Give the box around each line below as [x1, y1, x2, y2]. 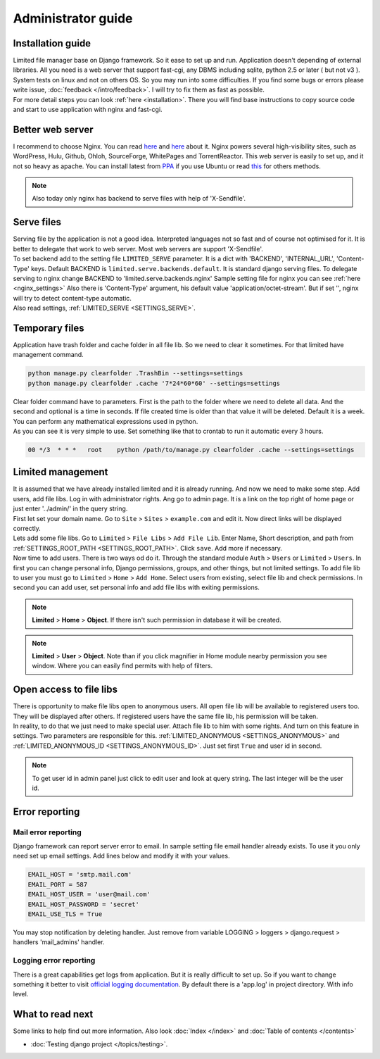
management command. [13, 351, 84, 359]
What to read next [13, 1008, 94, 1020]
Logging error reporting [13, 955, 96, 965]
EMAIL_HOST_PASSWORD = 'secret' [27, 900, 140, 908]
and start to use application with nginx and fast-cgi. [13, 106, 163, 114]
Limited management [13, 466, 108, 478]
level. [13, 990, 29, 998]
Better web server [13, 123, 94, 135]
